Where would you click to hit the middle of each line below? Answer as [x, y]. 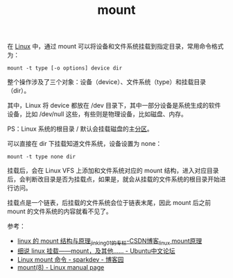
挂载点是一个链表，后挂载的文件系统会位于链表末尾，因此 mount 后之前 [109, 203]
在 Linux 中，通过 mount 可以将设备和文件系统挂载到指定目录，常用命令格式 [115, 47]
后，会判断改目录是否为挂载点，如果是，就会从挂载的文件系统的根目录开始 [113, 179]
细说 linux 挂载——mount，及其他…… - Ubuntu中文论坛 [96, 251]
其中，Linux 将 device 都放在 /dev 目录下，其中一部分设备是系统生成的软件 [114, 106]
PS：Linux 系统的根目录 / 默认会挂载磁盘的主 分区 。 [80, 129]
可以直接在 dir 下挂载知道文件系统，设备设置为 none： [85, 144]
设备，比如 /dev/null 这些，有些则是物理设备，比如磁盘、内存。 [97, 114]
